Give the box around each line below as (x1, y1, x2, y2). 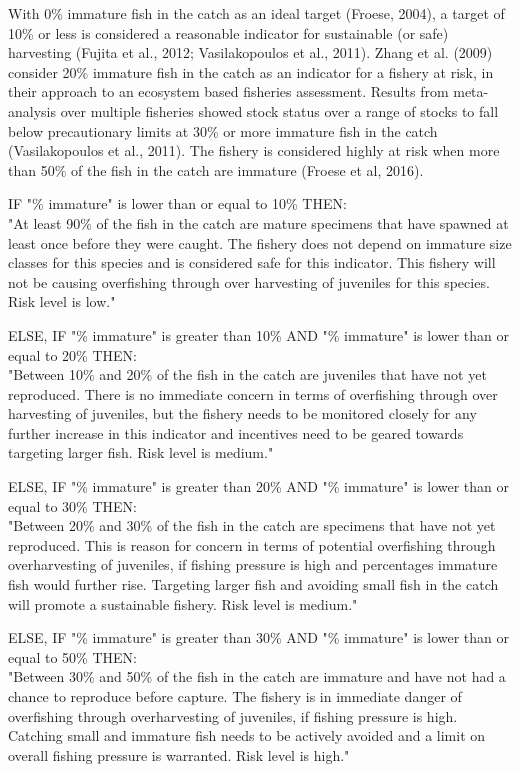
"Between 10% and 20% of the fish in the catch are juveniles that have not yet (8, 364, 487, 385)
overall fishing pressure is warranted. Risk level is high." (8, 744, 350, 765)
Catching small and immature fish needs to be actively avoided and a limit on (8, 725, 486, 746)
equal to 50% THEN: (8, 646, 137, 667)
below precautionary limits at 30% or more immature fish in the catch (8, 120, 438, 141)
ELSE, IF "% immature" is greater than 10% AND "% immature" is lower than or (8, 324, 509, 345)
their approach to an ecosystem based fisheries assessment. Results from (8, 81, 449, 102)
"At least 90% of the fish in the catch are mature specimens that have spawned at (8, 212, 509, 233)
